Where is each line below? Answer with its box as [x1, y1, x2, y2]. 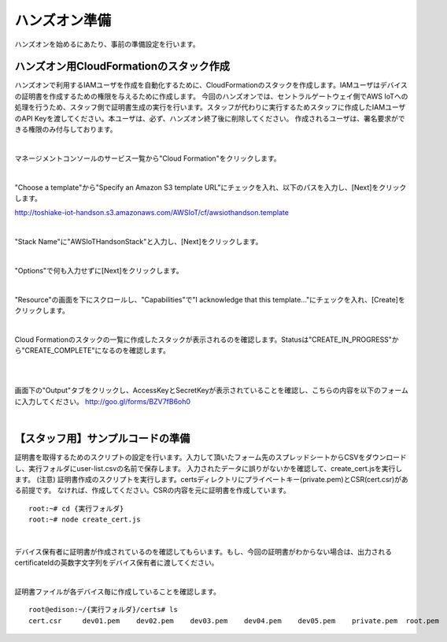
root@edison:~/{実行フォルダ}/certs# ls [28, 605, 179, 614]
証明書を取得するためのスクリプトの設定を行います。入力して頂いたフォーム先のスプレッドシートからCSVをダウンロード [14, 453, 407, 462]
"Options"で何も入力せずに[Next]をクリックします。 [14, 265, 184, 275]
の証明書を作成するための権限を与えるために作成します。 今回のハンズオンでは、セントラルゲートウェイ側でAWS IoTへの [14, 91, 408, 101]
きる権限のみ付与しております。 [14, 124, 117, 134]
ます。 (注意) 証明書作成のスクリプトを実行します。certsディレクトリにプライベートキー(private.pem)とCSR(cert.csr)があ [14, 474, 408, 484]
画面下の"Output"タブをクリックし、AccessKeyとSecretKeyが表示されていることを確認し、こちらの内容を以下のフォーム [14, 386, 408, 395]
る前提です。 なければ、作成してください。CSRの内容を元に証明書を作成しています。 [14, 485, 291, 495]
